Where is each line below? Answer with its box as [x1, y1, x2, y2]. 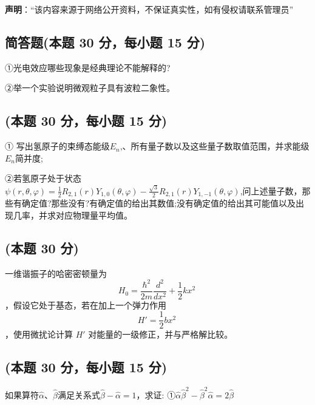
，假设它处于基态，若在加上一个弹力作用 [5, 298, 166, 311]
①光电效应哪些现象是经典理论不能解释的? [5, 61, 171, 73]
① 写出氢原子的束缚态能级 [5, 140, 110, 152]
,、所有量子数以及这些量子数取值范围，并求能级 [120, 140, 310, 152]
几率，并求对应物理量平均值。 [13, 208, 132, 221]
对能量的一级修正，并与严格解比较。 [88, 328, 233, 341]
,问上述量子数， [240, 184, 302, 197]
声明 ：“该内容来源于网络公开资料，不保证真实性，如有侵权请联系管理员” [5, 3, 294, 15]
